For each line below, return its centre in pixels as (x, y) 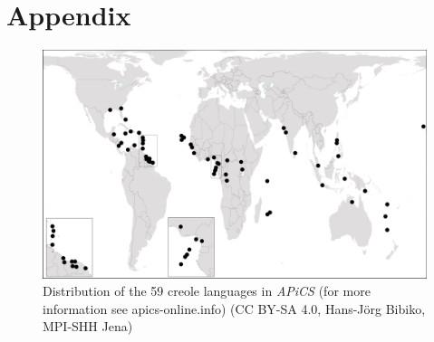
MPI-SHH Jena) (88, 326)
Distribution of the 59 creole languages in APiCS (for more (207, 291)
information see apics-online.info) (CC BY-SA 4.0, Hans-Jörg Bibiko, (234, 308)
